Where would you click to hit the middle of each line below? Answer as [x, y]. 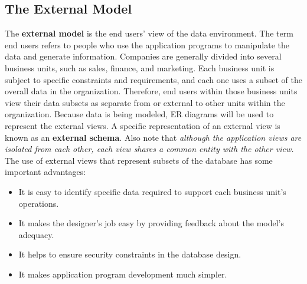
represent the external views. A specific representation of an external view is [143, 125]
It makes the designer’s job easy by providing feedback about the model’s [151, 223]
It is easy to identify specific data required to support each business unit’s [152, 191]
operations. [39, 203]
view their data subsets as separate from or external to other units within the [145, 102]
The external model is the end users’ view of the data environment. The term [149, 33]
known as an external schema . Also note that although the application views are [153, 137]
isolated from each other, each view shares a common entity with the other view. [149, 149]
